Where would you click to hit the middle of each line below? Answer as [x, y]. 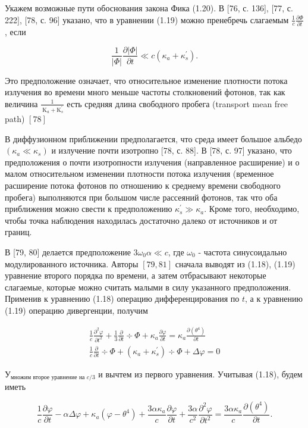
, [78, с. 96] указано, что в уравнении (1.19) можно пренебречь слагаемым [154, 19]
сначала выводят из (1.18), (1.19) [235, 263]
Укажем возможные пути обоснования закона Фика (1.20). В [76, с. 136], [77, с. [149, 8]
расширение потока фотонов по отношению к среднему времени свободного [143, 185]
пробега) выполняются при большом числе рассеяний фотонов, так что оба [141, 197]
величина [21, 103]
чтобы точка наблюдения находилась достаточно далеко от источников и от [141, 220]
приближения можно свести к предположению [89, 209]
